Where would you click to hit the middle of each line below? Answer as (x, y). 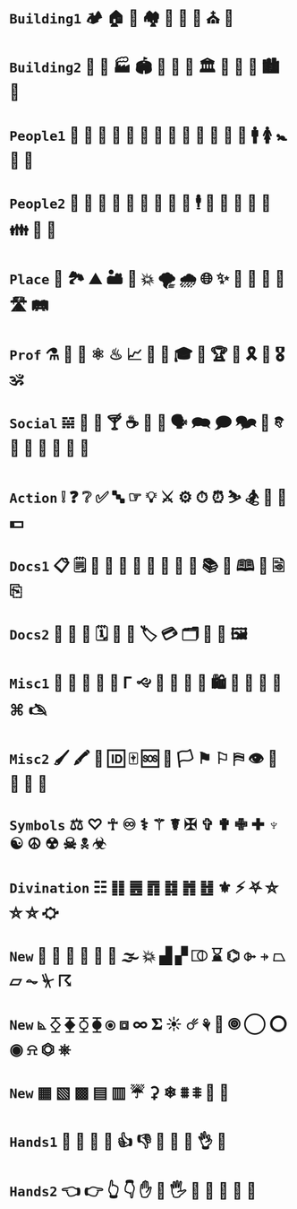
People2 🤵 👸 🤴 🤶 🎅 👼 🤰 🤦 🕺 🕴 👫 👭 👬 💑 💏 (140, 203)
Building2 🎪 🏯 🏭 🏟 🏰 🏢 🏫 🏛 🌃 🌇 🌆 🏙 (144, 67)
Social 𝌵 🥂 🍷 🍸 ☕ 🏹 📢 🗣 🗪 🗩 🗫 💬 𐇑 (147, 423)
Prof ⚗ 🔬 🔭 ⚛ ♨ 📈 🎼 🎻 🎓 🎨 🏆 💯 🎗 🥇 (140, 355)
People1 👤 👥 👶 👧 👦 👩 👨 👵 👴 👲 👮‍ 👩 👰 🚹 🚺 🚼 (148, 135)
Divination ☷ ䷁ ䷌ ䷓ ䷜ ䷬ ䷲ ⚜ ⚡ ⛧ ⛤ (144, 887)
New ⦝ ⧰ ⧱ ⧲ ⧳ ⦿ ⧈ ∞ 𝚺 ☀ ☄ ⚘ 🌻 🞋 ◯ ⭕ (148, 1024)
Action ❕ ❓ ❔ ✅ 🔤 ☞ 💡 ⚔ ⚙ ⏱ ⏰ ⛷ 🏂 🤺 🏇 (148, 497)
